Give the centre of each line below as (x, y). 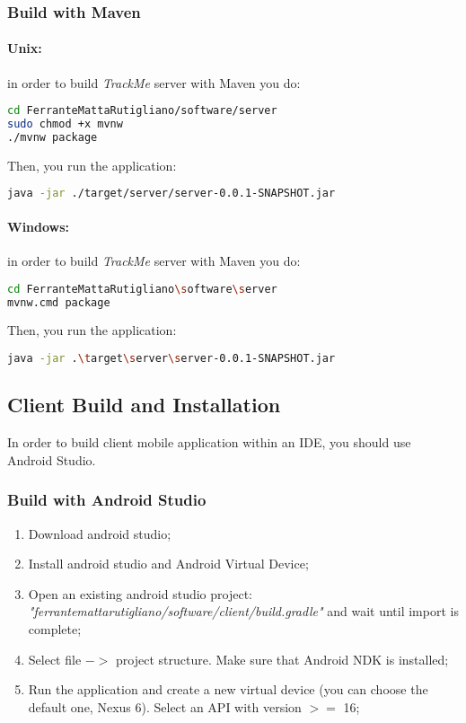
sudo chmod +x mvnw (65, 124)
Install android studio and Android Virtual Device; (168, 564)
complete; (55, 628)
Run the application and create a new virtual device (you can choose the (228, 689)
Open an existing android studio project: (140, 593)
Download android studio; (100, 533)
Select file (55, 659)
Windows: (39, 226)
